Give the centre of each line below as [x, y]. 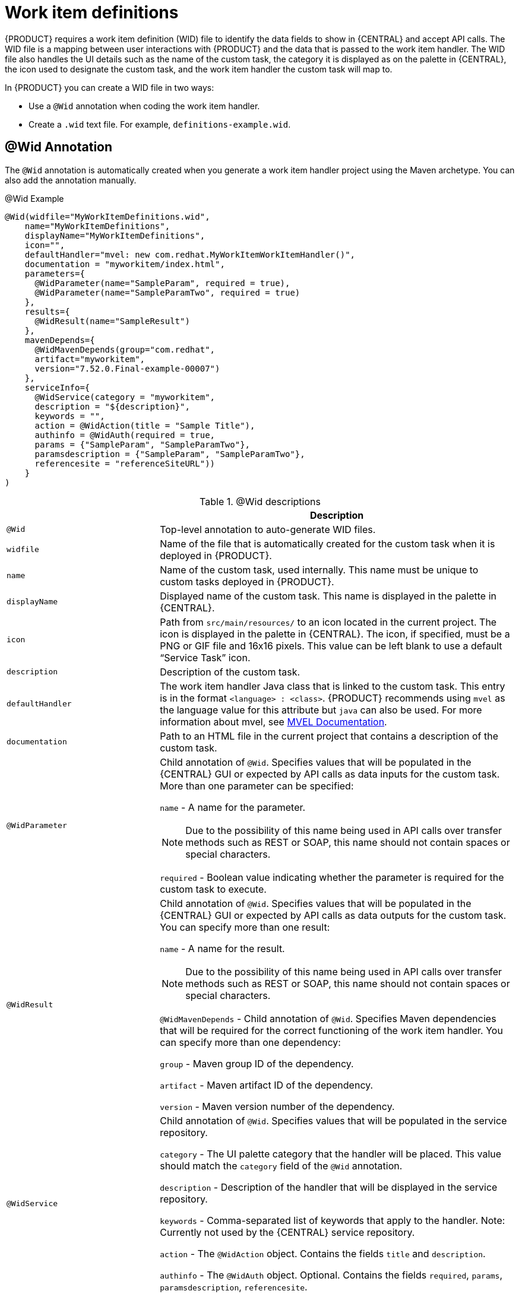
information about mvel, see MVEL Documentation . [273, 721]
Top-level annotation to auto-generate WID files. [268, 529]
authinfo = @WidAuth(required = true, [125, 435]
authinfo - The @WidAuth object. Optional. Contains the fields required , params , [331, 1275]
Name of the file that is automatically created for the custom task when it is [327, 543]
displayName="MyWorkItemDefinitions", [115, 235]
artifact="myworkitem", [90, 359]
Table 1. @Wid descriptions [260, 501]
